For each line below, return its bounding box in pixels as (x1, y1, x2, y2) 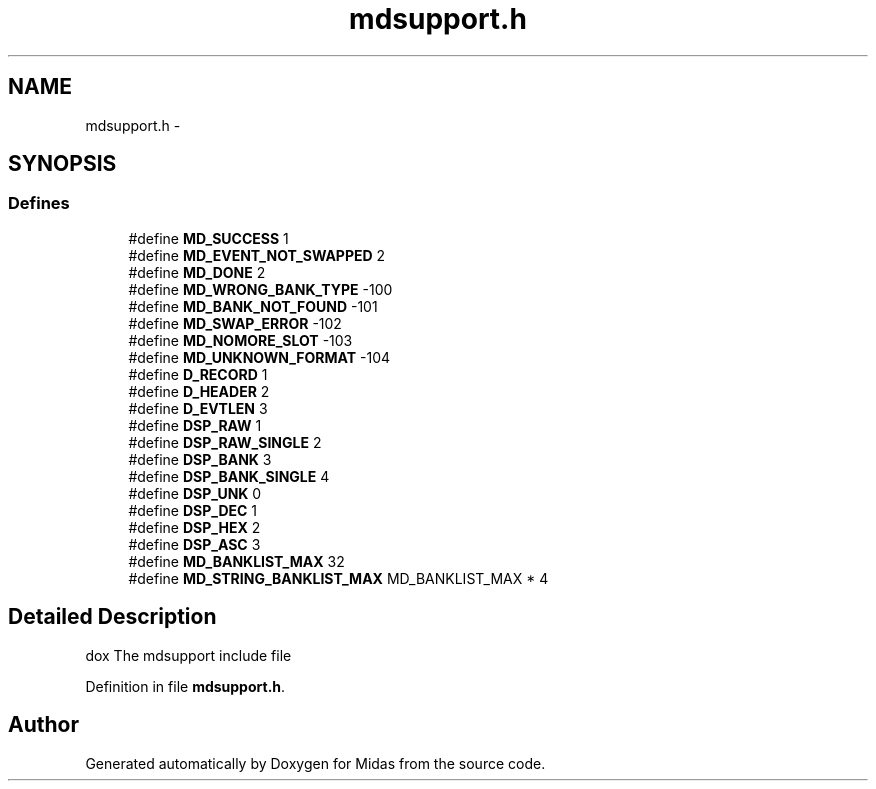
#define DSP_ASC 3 (128, 535, 261, 553)
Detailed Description (8, 604, 217, 630)
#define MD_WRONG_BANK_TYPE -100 (128, 280, 393, 298)
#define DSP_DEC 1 (128, 501, 258, 519)
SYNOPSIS (8, 151, 117, 177)
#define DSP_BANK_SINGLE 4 (128, 467, 330, 485)
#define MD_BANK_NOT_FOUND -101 (128, 297, 378, 315)
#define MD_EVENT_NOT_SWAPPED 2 (128, 246, 386, 264)
